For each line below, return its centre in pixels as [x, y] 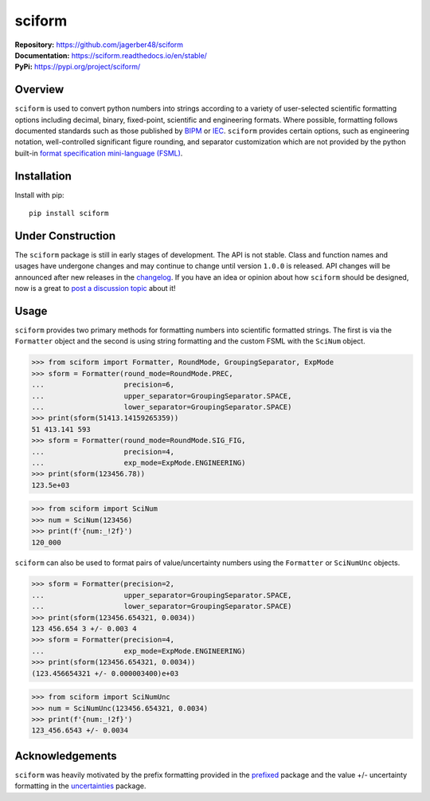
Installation [43, 176]
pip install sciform [69, 214]
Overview [39, 90]
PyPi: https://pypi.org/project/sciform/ [78, 67]
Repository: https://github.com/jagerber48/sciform [99, 45]
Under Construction [65, 236]
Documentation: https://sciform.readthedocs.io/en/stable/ [111, 55]
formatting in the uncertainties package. [80, 786]
